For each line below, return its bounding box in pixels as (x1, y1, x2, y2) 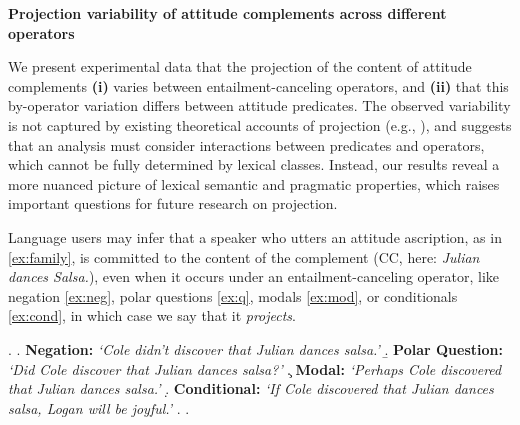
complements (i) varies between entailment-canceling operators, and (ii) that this (8, 75, 509, 96)
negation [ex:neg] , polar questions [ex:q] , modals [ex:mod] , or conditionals (8, 285, 458, 306)
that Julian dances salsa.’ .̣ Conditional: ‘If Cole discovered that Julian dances (8, 378, 494, 399)
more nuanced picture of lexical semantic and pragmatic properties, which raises (8, 173, 500, 194)
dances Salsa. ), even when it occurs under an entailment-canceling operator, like (8, 266, 499, 287)
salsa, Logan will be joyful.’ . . (8, 397, 190, 418)
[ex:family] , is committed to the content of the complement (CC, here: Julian (8, 246, 480, 267)
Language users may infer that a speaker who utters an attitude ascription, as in (8, 226, 502, 247)
